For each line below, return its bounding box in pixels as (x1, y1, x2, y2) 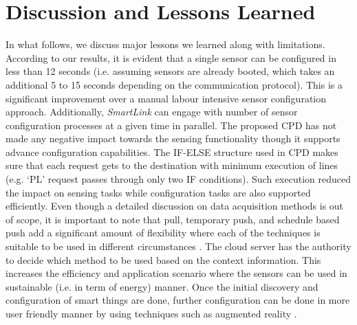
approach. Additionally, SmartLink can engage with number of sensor (6, 104, 298, 119)
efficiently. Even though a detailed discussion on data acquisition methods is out (6, 199, 344, 213)
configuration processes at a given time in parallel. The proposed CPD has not (6, 117, 337, 132)
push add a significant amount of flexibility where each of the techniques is (6, 225, 321, 240)
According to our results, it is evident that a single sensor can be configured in (6, 50, 336, 65)
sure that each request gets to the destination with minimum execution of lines (6, 158, 338, 172)
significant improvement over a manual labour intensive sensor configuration (6, 91, 327, 105)
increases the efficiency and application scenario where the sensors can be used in (6, 266, 347, 280)
